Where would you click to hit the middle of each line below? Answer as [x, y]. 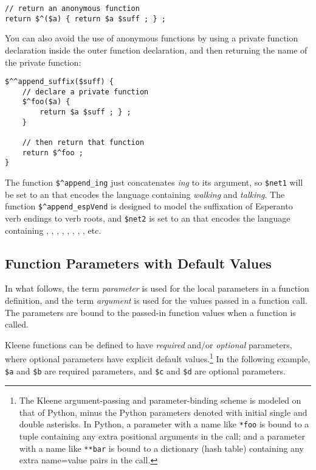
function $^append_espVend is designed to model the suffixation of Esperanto [149, 206]
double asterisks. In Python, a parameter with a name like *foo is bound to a [164, 424]
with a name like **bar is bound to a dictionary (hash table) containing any [161, 448]
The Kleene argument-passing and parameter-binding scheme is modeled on [160, 400]
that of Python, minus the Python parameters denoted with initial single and [163, 412]
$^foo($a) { [46, 102]
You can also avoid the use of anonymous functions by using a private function [152, 38]
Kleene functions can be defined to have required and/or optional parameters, [149, 344]
